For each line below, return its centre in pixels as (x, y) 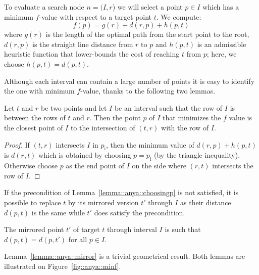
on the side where (159, 166)
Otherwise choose (31, 166)
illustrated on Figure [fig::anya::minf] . (63, 266)
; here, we (222, 54)
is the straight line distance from (83, 44)
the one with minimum (39, 91)
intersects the (233, 166)
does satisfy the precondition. (140, 212)
